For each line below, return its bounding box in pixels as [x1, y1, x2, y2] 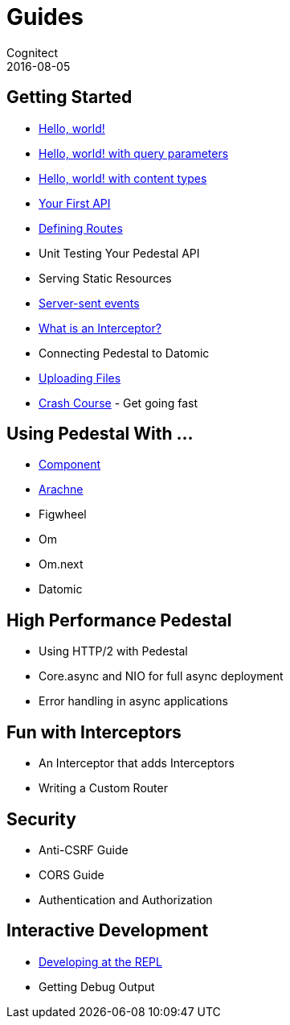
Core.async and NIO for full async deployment [39, 669, 284, 684]
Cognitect [6, 45, 59, 60]
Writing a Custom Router [39, 781, 168, 796]
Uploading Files [39, 370, 121, 385]
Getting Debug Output [39, 979, 155, 994]
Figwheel [39, 507, 87, 522]
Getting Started [6, 87, 133, 108]
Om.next [39, 557, 84, 572]
